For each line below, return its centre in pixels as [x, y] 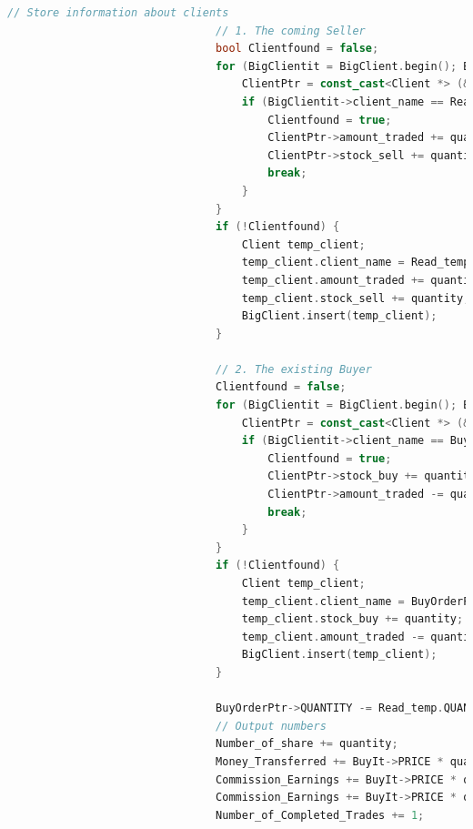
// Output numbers [271, 726]
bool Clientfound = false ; [297, 49]
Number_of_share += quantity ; [307, 744]
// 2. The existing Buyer [294, 369]
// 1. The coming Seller [291, 30]
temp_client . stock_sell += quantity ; [356, 298]
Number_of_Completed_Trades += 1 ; [320, 815]
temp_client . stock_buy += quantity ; [352, 619]
